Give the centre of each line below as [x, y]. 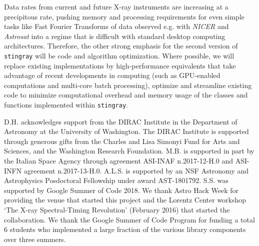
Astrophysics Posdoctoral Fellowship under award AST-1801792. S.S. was [116, 180]
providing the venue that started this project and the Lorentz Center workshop [125, 200]
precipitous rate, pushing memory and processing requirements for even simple [124, 16]
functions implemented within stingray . [66, 104]
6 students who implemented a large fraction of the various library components [125, 229]
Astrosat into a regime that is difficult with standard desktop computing [115, 36]
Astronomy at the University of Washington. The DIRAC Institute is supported [126, 131]
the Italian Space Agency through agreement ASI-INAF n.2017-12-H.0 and [118, 161]
